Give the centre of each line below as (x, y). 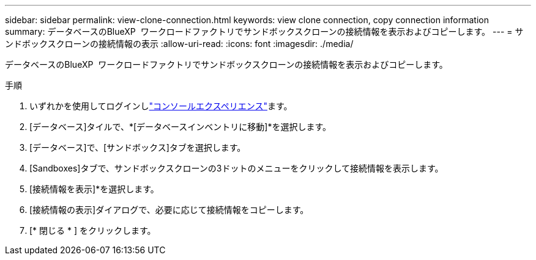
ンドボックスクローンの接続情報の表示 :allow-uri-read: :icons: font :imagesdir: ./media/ (179, 44)
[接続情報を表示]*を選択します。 (94, 189)
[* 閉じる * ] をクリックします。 (93, 230)
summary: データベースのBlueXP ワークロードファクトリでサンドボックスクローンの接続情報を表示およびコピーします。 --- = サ (264, 31)
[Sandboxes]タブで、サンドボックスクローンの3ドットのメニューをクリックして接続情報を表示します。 (236, 168)
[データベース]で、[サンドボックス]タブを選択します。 (138, 147)
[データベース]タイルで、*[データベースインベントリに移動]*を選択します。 (181, 127)
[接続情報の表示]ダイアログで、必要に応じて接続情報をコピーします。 (169, 210)
